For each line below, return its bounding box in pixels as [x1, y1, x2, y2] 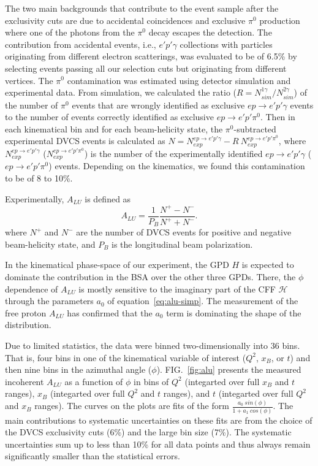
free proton [5, 306, 47, 319]
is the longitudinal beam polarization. [112, 237, 253, 250]
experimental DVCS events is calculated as [5, 134, 165, 147]
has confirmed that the [67, 306, 153, 319]
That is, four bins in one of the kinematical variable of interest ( [5, 351, 246, 364]
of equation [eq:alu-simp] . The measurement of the [107, 294, 298, 307]
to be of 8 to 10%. [5, 171, 73, 184]
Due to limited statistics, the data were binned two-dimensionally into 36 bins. [5, 338, 300, 351]
